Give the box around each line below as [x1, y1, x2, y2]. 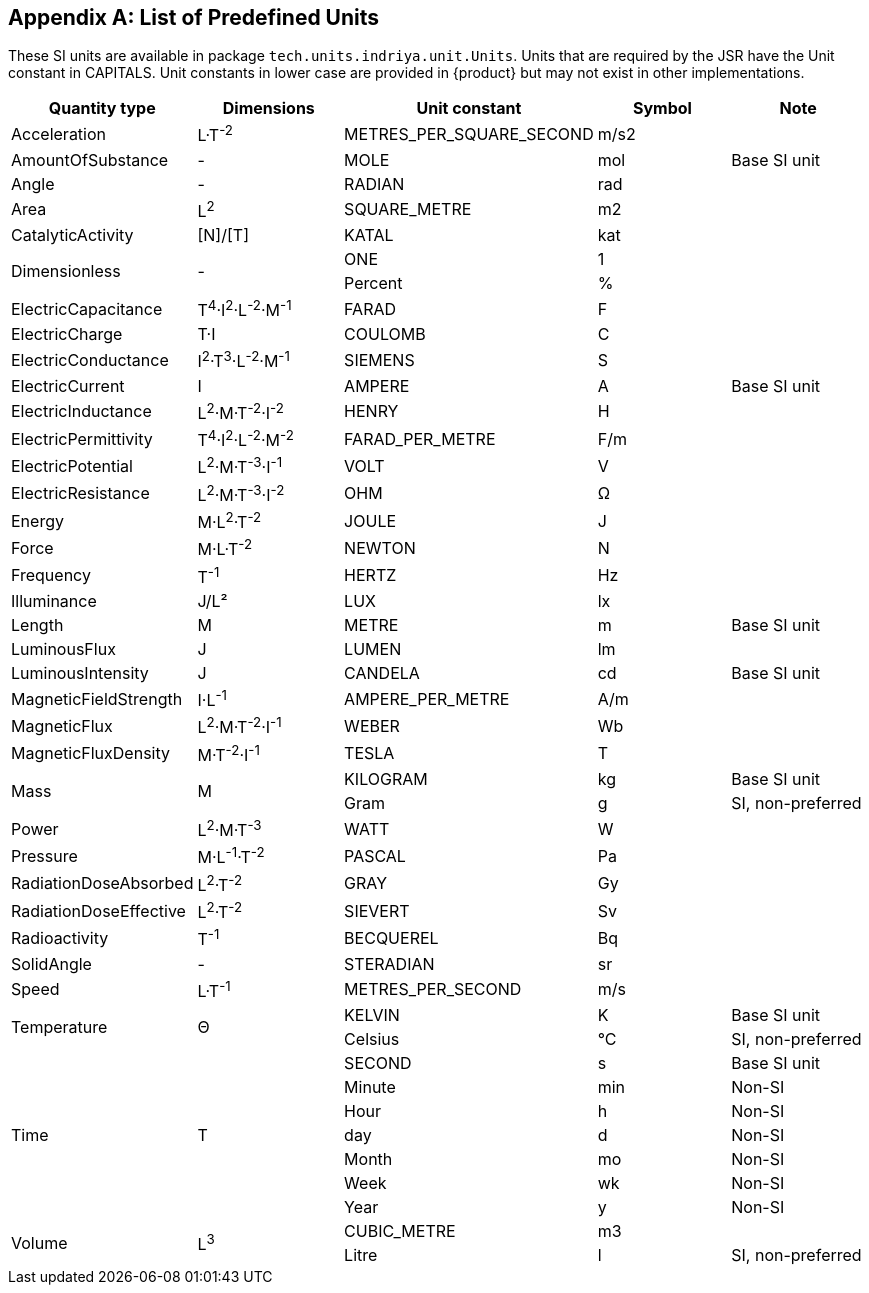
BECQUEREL [344, 927, 439, 948]
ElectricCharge [11, 324, 123, 345]
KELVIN [344, 1004, 400, 1025]
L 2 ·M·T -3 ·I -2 [197, 481, 285, 506]
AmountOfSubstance [11, 149, 169, 170]
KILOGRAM [344, 769, 428, 790]
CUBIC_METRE [344, 1220, 456, 1241]
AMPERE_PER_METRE [344, 688, 510, 709]
